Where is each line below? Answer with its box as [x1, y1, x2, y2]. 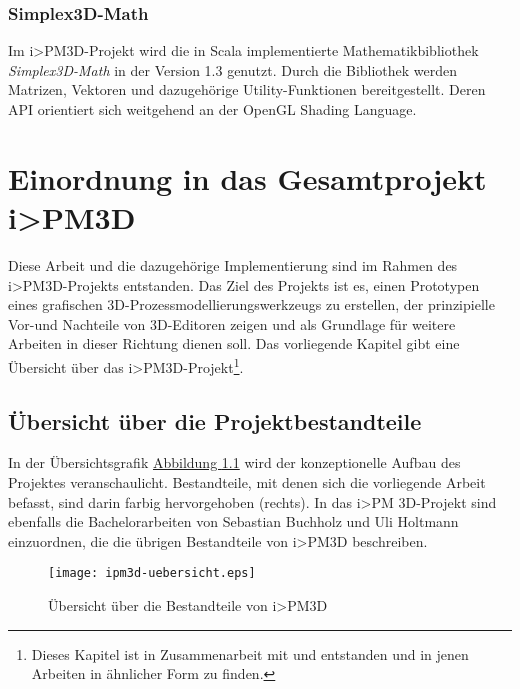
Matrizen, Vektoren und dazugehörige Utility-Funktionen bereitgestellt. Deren [8, 79, 486, 100]
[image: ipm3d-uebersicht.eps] [48, 566, 256, 581]
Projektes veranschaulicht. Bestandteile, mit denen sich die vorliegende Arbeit [8, 471, 486, 492]
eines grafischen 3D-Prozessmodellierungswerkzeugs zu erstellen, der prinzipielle [8, 294, 495, 315]
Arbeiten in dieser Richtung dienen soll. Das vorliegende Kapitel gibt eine [8, 333, 460, 354]
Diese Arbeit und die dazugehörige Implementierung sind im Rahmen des [8, 254, 458, 275]
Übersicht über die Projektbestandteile [8, 405, 422, 436]
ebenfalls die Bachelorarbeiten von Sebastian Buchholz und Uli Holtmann [8, 511, 459, 532]
